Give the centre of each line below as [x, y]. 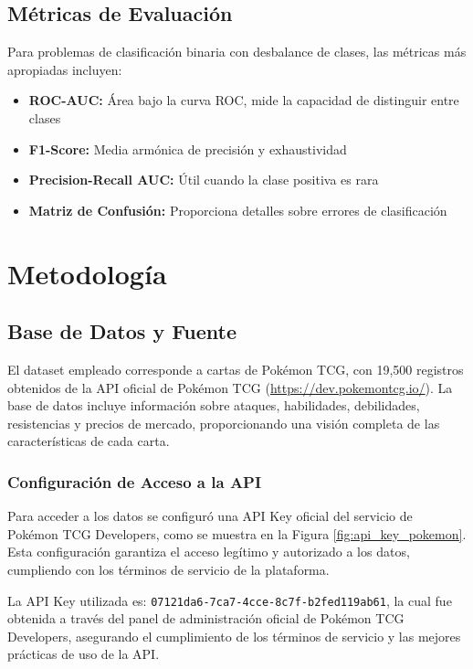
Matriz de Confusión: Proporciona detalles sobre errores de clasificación [238, 210]
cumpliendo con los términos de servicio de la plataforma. [168, 569]
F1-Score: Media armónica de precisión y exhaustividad [188, 149]
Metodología [87, 273]
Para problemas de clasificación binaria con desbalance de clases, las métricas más [237, 52]
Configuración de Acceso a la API [135, 481]
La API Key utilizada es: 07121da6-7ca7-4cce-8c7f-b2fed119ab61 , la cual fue [230, 600]
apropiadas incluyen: [65, 69]
